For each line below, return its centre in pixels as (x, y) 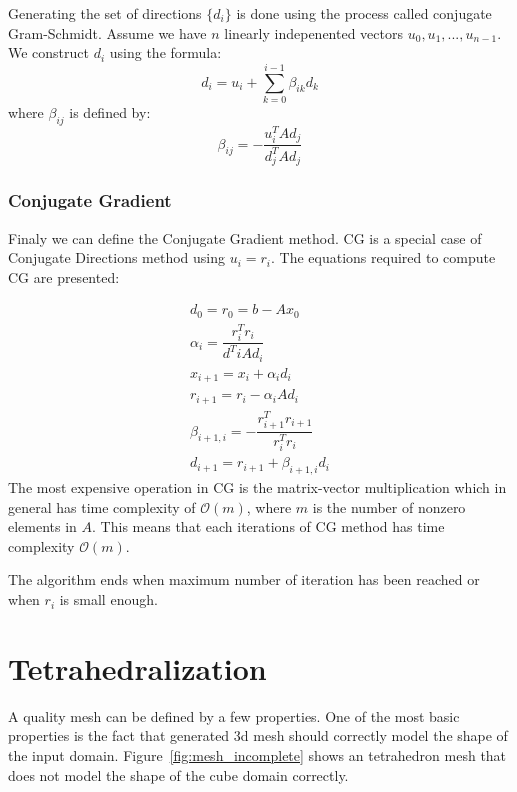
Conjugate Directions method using (117, 257)
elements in (42, 526)
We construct (49, 52)
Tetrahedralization (137, 667)
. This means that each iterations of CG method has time (268, 526)
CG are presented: (64, 276)
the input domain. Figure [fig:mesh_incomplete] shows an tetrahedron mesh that (257, 754)
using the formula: (165, 52)
